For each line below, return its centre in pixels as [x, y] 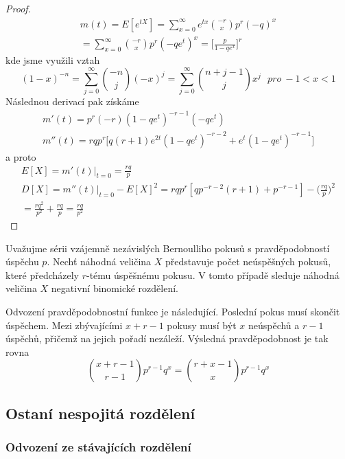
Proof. [18, 8]
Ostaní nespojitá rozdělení [100, 413]
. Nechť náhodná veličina [99, 261]
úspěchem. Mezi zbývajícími [64, 325]
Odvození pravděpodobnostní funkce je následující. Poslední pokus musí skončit [173, 312]
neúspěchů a [274, 325]
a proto [21, 156]
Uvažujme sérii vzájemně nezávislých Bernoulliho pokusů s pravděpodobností [168, 248]
